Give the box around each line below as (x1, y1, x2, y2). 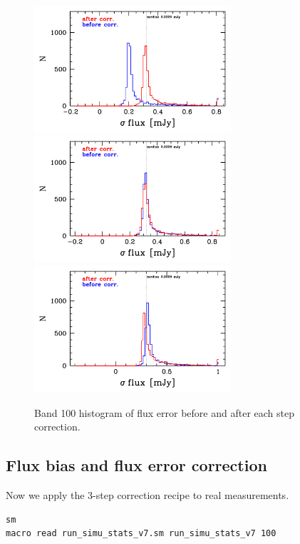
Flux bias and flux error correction (6, 454, 267, 476)
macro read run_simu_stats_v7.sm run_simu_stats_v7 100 (6, 528, 276, 539)
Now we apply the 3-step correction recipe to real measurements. (6, 488, 289, 503)
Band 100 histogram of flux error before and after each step (34, 405, 294, 420)
